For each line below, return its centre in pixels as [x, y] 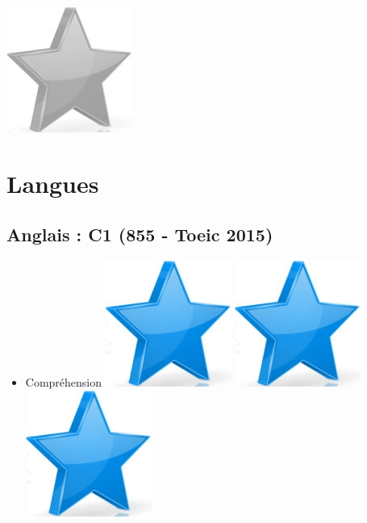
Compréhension [64, 382]
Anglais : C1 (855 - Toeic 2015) [140, 234]
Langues [53, 183]
